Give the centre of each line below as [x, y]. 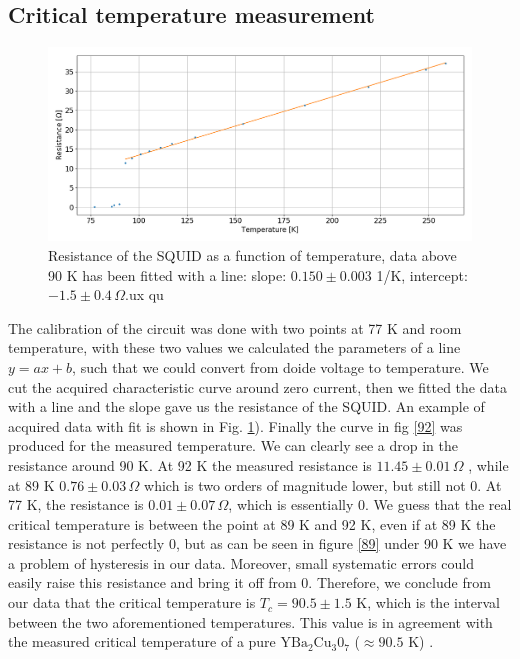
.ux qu [144, 294]
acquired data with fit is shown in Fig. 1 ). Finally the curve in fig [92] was [235, 425]
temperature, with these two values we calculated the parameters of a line [234, 347]
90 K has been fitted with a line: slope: [167, 274]
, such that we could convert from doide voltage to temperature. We [280, 366]
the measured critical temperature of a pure [142, 641]
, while [488, 464]
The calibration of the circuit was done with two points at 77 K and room [235, 327]
